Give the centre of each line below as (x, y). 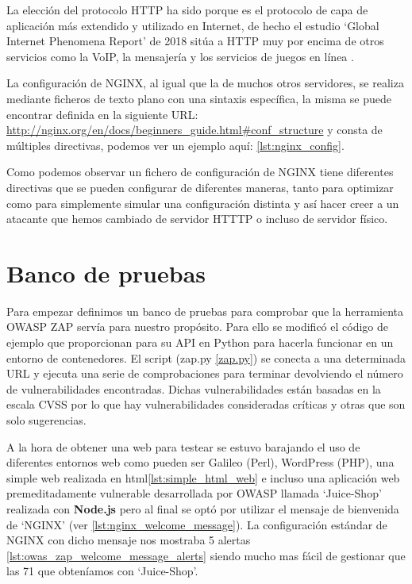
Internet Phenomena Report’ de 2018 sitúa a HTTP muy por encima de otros (195, 41)
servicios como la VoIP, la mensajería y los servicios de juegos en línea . (180, 56)
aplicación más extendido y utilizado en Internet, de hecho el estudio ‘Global (193, 25)
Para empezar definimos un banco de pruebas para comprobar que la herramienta (205, 311)
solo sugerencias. (46, 420)
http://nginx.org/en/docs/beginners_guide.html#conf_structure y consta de (194, 130)
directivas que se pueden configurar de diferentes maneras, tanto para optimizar (200, 187)
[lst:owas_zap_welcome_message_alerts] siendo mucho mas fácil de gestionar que (206, 555)
